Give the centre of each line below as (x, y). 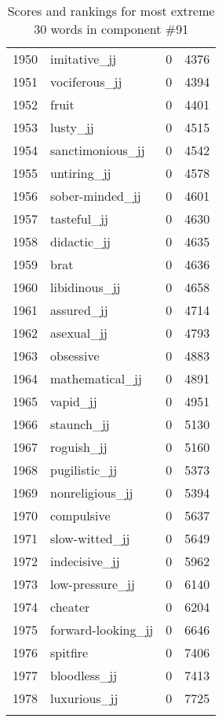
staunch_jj (80, 424)
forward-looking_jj (102, 629)
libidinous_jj (86, 287)
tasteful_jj (79, 218)
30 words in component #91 (111, 29)
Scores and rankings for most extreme (111, 11)
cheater (70, 607)
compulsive (80, 515)
